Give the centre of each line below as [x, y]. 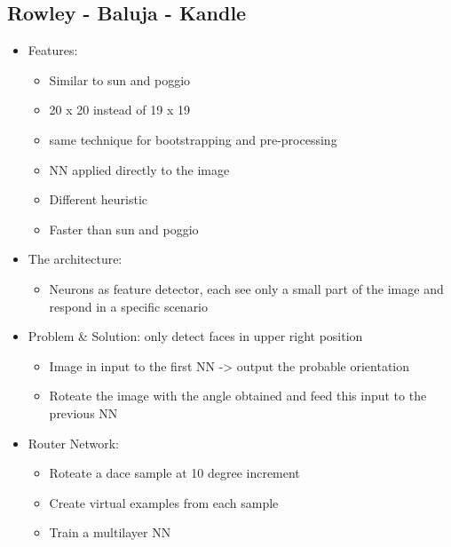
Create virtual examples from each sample [164, 502]
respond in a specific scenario [129, 306]
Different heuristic [98, 199]
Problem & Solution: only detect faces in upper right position [195, 336]
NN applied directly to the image [139, 169]
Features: [53, 50]
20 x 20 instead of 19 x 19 [119, 110]
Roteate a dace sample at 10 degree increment [174, 473]
